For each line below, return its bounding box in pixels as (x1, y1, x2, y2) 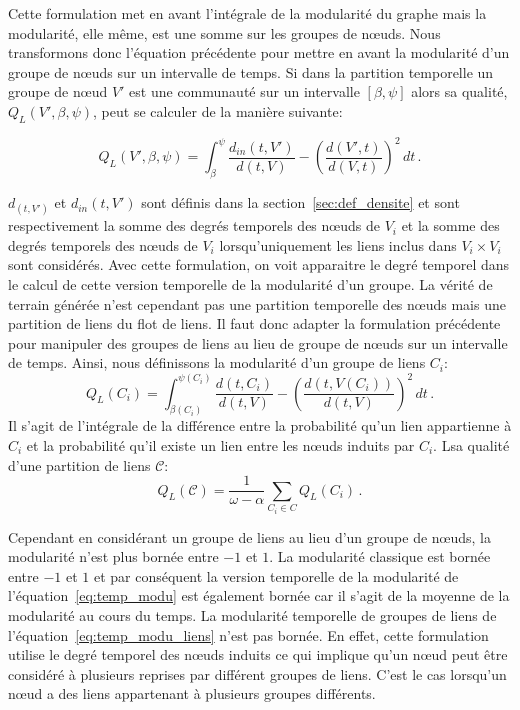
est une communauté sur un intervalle (129, 81, 360, 102)
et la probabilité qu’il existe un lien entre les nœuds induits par (26, 434, 415, 455)
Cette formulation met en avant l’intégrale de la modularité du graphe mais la (8, 3, 487, 23)
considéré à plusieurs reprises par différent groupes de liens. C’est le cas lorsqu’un (8, 663, 507, 684)
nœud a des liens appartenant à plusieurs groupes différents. (8, 683, 376, 704)
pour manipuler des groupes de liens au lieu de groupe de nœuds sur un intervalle (8, 332, 508, 353)
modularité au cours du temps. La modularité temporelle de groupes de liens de (8, 604, 497, 625)
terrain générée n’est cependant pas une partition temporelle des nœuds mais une (8, 293, 506, 314)
